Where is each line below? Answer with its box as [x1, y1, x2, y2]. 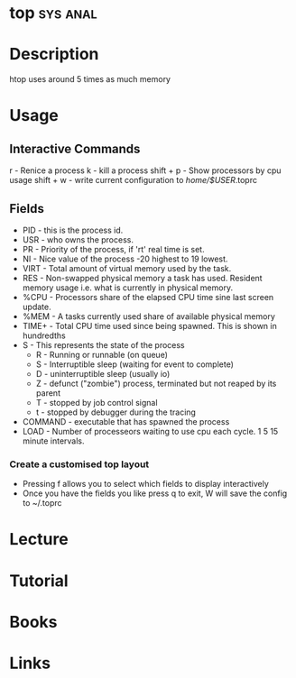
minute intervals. [22, 435, 85, 446]
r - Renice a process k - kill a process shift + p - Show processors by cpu [9, 165, 282, 176]
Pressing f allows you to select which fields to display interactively [22, 479, 269, 490]
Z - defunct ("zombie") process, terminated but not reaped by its [35, 378, 277, 389]
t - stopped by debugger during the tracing [35, 407, 197, 417]
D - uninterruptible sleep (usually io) [35, 368, 171, 379]
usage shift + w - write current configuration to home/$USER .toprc [9, 175, 257, 186]
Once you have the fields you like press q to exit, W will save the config [22, 488, 288, 499]
